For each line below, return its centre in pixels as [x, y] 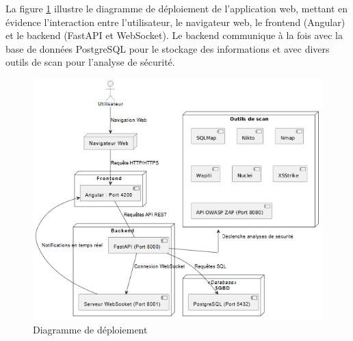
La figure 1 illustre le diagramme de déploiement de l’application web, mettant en [177, 8]
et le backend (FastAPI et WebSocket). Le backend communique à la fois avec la [174, 35]
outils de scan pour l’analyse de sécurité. [90, 62]
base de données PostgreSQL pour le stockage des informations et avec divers [168, 48]
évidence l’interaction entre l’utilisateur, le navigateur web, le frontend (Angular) [175, 22]
